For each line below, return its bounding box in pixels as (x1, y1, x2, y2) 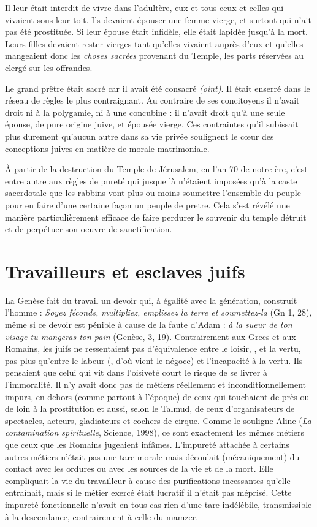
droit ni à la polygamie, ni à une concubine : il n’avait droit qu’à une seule (5, 105, 285, 118)
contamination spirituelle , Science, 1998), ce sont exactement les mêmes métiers (5, 426, 305, 439)
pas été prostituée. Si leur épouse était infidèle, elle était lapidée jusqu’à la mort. (5, 25, 308, 38)
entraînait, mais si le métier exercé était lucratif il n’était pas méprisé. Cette (5, 486, 292, 499)
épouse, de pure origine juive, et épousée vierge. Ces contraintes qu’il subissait (5, 118, 299, 131)
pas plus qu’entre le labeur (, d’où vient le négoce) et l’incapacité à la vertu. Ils (5, 354, 303, 366)
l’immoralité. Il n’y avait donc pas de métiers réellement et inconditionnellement (5, 377, 307, 390)
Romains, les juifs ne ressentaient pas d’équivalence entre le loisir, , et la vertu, (5, 342, 301, 355)
